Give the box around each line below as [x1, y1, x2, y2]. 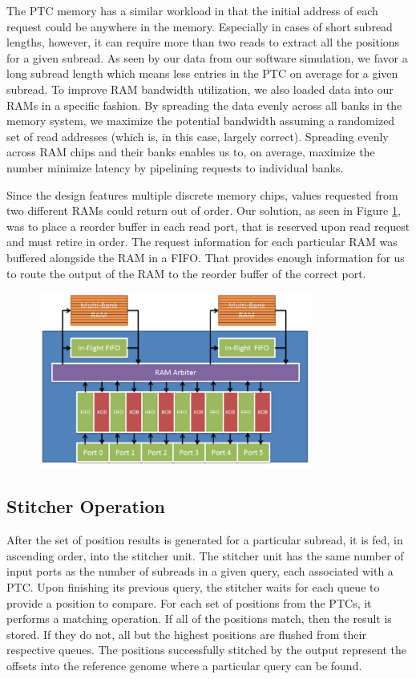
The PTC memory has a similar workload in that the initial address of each [6, 2, 378, 18]
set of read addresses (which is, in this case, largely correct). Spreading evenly [6, 127, 389, 144]
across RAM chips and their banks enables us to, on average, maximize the [6, 143, 375, 160]
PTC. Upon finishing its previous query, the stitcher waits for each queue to [6, 578, 380, 595]
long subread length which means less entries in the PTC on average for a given [6, 65, 398, 82]
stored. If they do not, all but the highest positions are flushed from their [6, 625, 366, 642]
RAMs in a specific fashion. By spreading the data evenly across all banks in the [6, 96, 402, 113]
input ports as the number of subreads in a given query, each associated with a [6, 563, 394, 580]
